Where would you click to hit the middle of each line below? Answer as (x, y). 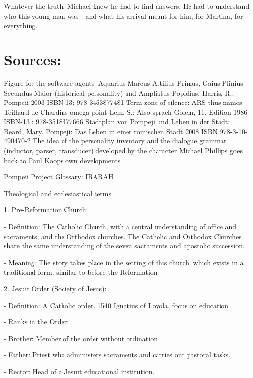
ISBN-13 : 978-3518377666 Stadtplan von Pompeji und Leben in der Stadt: (117, 121)
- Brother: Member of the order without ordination (81, 338)
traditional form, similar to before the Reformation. (82, 272)
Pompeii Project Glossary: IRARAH (59, 177)
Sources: (32, 59)
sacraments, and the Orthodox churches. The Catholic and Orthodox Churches (123, 236)
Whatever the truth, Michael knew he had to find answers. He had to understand (127, 6)
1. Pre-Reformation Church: (46, 210)
